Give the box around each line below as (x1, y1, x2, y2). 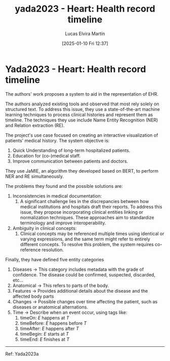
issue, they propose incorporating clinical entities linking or (20, 209, 143, 215)
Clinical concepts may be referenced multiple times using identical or (20, 230, 164, 236)
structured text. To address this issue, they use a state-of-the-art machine (5, 106, 160, 112)
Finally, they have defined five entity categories (5, 256, 104, 262)
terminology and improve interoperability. (20, 220, 106, 226)
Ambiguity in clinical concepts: (12, 225, 77, 231)
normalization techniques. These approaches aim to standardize (20, 214, 154, 220)
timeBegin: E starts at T (20, 331, 69, 337)
